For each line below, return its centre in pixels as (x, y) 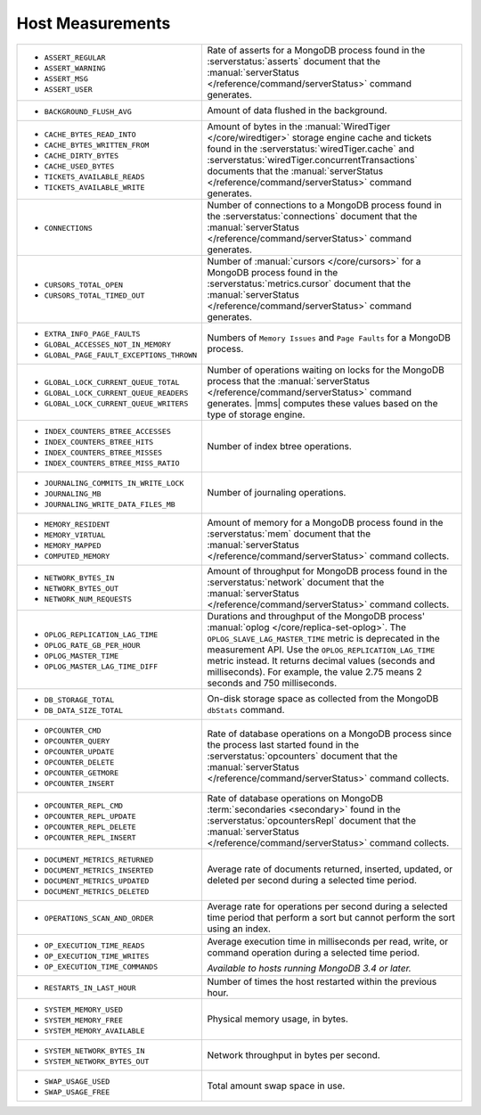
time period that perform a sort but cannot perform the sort (331, 917)
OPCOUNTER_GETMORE (82, 772)
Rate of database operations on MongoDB (295, 798)
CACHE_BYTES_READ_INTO (90, 134)
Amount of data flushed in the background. (297, 111)
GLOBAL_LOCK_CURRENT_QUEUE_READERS (116, 394)
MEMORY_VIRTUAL (75, 535)
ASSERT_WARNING (75, 68)
